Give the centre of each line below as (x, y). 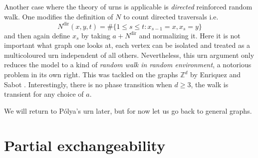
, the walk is (210, 84)
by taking (96, 35)
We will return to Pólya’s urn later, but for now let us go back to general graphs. (128, 110)
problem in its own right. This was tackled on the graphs (91, 75)
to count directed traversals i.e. (171, 16)
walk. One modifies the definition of (59, 16)
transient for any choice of (44, 94)
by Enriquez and (216, 75)
